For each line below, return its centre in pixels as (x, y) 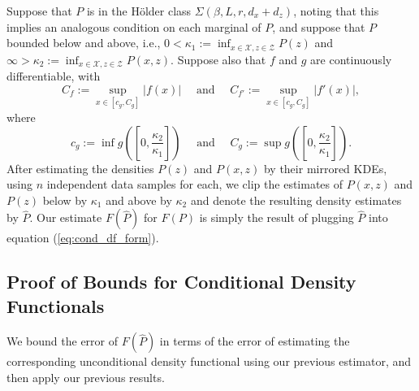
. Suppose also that (218, 59)
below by (65, 200)
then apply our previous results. (86, 378)
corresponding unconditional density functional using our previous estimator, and (209, 361)
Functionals (56, 305)
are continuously (351, 59)
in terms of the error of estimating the (255, 341)
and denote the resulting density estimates (296, 200)
